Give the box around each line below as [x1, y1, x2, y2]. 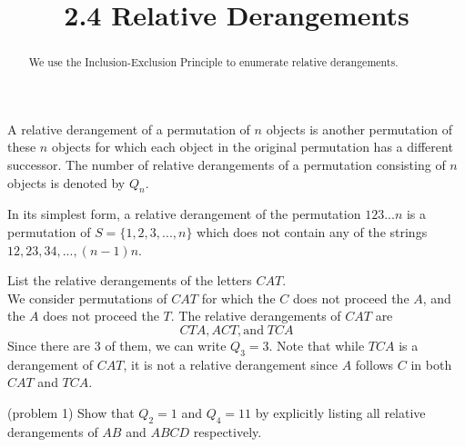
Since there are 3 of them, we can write [7, 335, 227, 354]
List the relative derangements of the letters [7, 271, 252, 290]
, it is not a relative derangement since [123, 354, 338, 373]
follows [355, 354, 394, 373]
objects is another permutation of [266, 119, 453, 138]
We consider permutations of [7, 288, 167, 307]
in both [410, 354, 452, 373]
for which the [201, 288, 276, 307]
